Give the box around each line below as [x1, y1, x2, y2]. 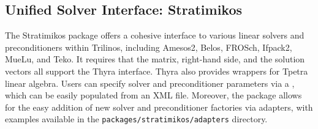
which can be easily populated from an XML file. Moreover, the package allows [5, 89, 302, 101]
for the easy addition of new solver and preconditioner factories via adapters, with [5, 100, 313, 113]
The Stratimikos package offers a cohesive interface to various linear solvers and [5, 29, 305, 42]
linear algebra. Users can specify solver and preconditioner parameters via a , [5, 76, 295, 89]
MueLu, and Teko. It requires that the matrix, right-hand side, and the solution [5, 53, 305, 65]
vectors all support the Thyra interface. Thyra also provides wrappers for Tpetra [5, 64, 308, 77]
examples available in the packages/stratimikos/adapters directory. [5, 112, 268, 125]
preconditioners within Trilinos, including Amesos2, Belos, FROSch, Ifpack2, [5, 40, 292, 53]
